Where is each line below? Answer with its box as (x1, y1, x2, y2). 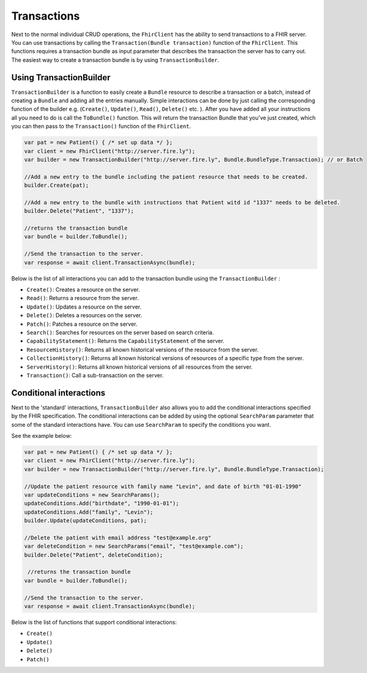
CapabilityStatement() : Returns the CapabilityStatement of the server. (26, 337, 224, 345)
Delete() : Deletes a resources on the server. (26, 312, 143, 319)
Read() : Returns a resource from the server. (26, 295, 139, 302)
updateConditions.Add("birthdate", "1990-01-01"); (24, 500, 180, 507)
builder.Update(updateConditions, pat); (24, 517, 147, 524)
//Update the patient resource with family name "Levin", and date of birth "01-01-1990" (24, 483, 302, 490)
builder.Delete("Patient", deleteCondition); (24, 551, 163, 558)
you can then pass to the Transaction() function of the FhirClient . (11, 122, 191, 130)
